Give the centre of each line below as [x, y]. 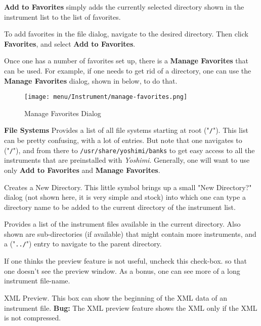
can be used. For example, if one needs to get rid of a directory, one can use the [128, 70]
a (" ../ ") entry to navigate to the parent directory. [83, 244]
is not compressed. [33, 318]
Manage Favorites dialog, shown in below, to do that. [91, 80]
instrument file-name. [37, 281]
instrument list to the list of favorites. [62, 16]
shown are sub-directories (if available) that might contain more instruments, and [130, 233]
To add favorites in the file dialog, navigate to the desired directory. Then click [126, 34]
